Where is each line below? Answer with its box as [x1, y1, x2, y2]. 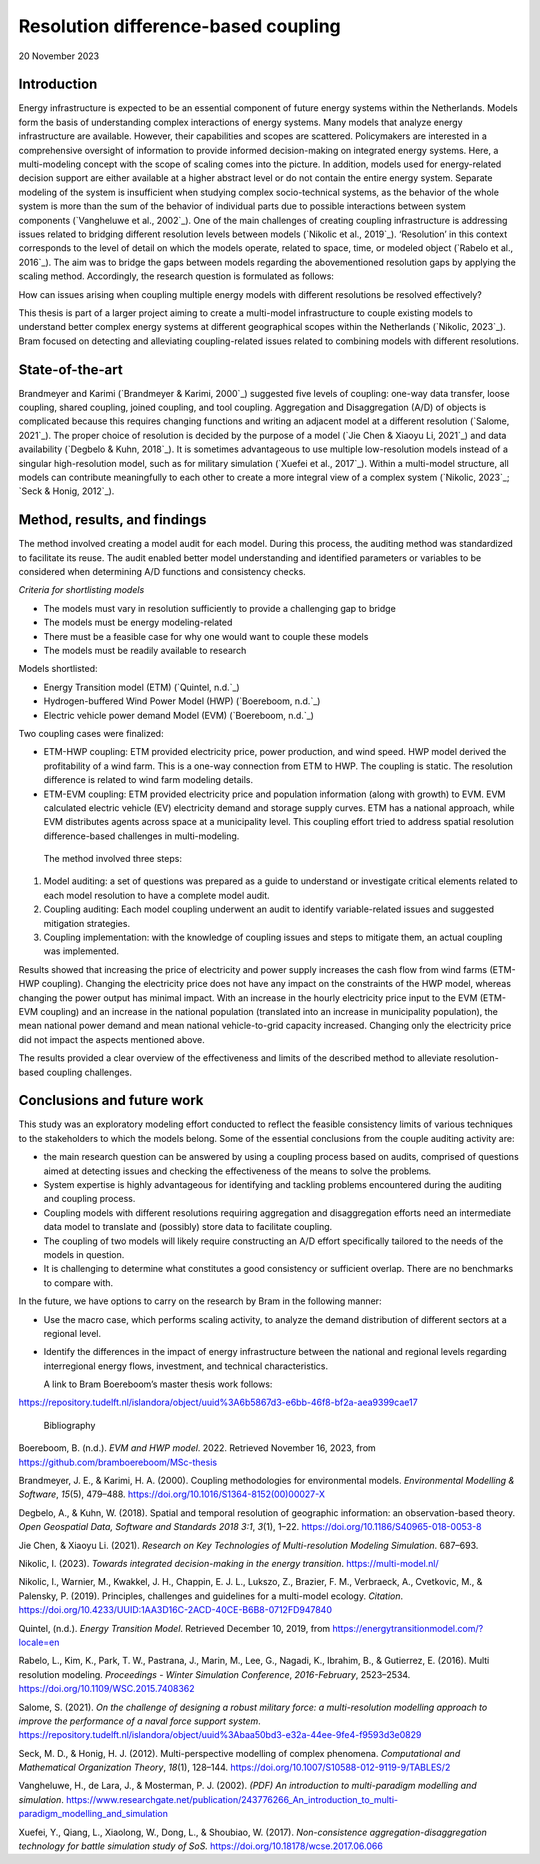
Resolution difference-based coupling [18, 15, 342, 37]
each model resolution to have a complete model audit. [43, 889, 270, 901]
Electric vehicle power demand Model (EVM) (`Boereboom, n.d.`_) [43, 709, 315, 721]
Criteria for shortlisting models [18, 584, 145, 596]
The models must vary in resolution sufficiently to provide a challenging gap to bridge [43, 602, 397, 614]
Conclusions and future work [18, 1092, 204, 1109]
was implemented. [43, 945, 120, 957]
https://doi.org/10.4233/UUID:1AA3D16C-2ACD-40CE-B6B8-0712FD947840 [18, 1604, 332, 1616]
